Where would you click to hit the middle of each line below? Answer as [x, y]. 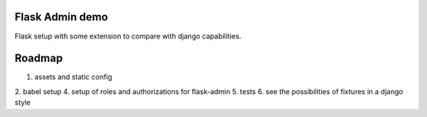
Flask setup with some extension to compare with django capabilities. [128, 36]
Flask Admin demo [61, 17]
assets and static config [73, 77]
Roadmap [39, 58]
